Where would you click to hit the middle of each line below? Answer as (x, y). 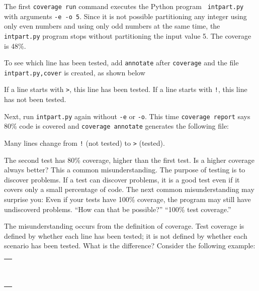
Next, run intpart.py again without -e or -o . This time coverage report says (127, 116)
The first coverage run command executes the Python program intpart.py (124, 6)
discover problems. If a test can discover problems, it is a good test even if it (122, 179)
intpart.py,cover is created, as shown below (75, 72)
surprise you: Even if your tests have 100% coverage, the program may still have (127, 199)
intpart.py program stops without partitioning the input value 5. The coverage (128, 35)
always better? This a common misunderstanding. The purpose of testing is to (125, 170)
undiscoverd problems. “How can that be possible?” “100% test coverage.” (118, 209)
